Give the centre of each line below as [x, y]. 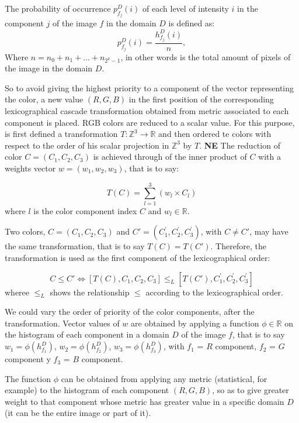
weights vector [30, 168]
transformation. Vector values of [62, 323]
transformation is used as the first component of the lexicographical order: [138, 257]
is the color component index [85, 210]
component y [28, 359]
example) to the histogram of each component [87, 390]
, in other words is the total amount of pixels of [206, 56]
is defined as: [192, 23]
